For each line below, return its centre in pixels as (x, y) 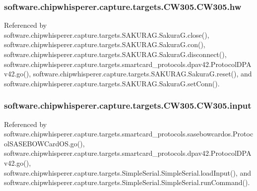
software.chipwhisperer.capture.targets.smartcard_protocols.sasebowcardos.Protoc (129, 134)
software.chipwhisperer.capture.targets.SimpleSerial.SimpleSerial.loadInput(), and (128, 172)
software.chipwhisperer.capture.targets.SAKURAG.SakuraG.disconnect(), (115, 54)
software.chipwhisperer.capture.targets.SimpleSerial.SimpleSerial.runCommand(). (127, 182)
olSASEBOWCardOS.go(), (44, 143)
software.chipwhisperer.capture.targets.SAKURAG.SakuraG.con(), (105, 44)
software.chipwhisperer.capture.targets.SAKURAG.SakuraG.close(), (107, 34)
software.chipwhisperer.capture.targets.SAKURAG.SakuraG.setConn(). (112, 83)
